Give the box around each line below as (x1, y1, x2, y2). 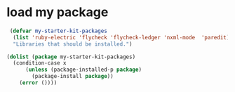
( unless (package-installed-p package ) (25, 66, 142, 74)
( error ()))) (19, 79, 58, 86)
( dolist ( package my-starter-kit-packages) (6, 53, 136, 60)
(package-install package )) (32, 73, 114, 80)
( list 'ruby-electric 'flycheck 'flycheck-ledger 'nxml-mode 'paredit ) (13, 34, 230, 41)
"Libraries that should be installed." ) (13, 40, 133, 48)
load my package (6, 4, 109, 20)
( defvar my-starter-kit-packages (9, 27, 108, 34)
